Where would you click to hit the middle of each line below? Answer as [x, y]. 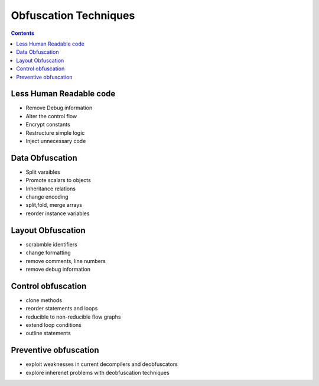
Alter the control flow [51, 116]
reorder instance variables [58, 213]
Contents [23, 33]
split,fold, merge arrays [54, 205]
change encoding [47, 197]
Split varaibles [43, 172]
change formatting [48, 253]
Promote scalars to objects [58, 180]
